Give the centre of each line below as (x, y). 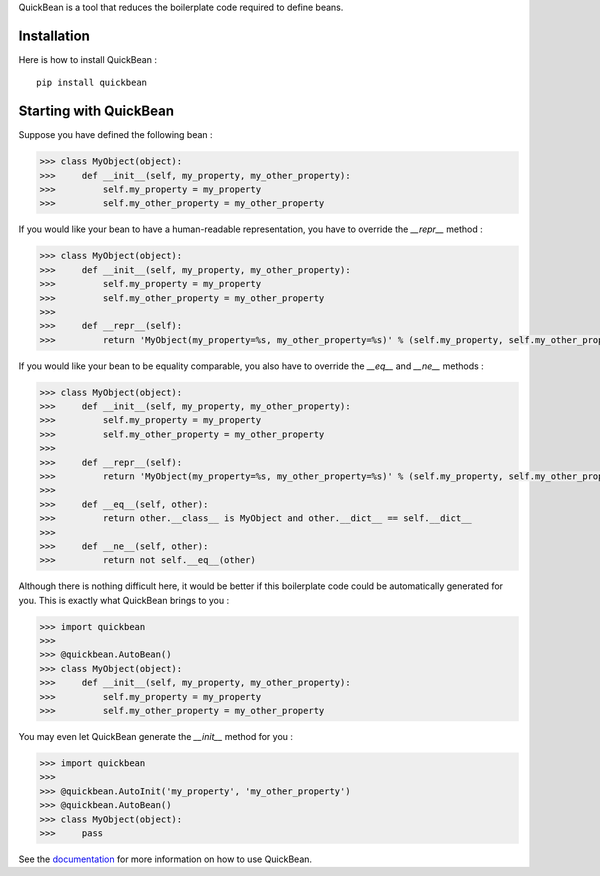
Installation (54, 35)
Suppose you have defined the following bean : (116, 135)
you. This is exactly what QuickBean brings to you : (124, 600)
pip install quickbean (92, 83)
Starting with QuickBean (96, 111)
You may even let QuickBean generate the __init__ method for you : (156, 737)
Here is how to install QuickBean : (87, 59)
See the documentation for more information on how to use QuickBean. (165, 859)
